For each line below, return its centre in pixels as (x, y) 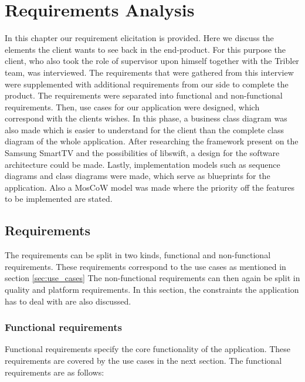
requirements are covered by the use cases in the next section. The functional (143, 361)
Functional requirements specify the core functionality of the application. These (148, 349)
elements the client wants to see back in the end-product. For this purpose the (145, 49)
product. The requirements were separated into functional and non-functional (144, 95)
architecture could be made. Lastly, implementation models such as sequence (143, 164)
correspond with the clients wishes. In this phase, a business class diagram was (146, 118)
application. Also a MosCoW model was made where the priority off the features (150, 187)
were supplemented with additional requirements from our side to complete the (147, 84)
